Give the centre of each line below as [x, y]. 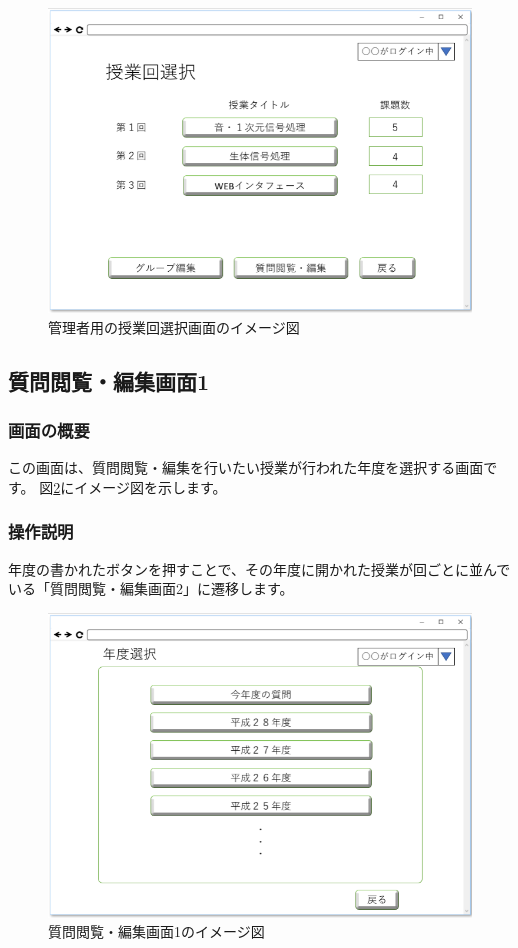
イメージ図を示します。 [150, 486]
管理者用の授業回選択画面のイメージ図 [174, 326]
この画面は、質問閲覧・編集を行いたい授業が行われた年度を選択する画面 [246, 467]
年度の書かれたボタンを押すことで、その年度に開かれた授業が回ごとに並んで [259, 568]
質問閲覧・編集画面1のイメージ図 [156, 931]
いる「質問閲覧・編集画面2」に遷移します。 [151, 588]
